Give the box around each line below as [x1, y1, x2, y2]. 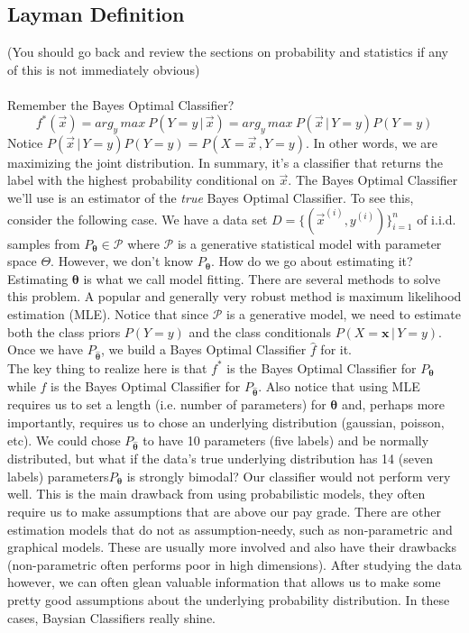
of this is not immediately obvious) [7, 60, 200, 78]
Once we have [7, 340, 83, 359]
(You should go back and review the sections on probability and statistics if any [7, 42, 449, 61]
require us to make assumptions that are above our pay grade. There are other [7, 502, 441, 521]
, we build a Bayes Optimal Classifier [100, 340, 307, 359]
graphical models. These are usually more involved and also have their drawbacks [7, 537, 456, 556]
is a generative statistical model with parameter [177, 234, 442, 252]
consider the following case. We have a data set [7, 209, 268, 228]
